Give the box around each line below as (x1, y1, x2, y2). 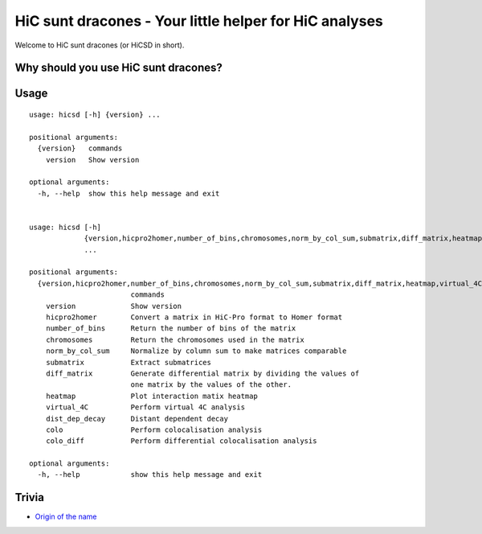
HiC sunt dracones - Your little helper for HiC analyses (14, 12, 383, 30)
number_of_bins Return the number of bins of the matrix (45, 324, 296, 333)
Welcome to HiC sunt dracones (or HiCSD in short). (14, 40, 185, 50)
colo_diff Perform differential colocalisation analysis (45, 437, 317, 446)
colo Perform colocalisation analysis (45, 425, 263, 434)
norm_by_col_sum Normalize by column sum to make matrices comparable (45, 347, 347, 355)
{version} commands (37, 144, 123, 153)
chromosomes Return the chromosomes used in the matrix (45, 335, 304, 344)
